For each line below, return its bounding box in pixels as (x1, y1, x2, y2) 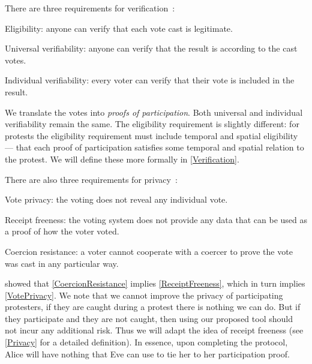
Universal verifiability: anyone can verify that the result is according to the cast (5, 42, 298, 55)
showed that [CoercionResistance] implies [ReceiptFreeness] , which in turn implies (5, 277, 305, 290)
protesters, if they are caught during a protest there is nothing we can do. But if (5, 300, 301, 313)
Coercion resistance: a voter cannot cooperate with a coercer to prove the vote (5, 245, 293, 257)
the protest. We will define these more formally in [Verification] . (5, 152, 239, 165)
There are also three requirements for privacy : (5, 173, 178, 185)
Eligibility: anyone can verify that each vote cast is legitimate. (5, 22, 233, 34)
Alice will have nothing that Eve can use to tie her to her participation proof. (5, 347, 290, 360)
